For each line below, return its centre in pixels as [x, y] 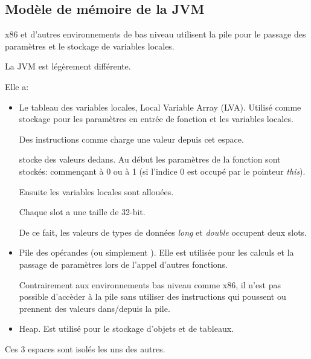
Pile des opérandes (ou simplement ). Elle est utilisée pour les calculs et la [156, 252]
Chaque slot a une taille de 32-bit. [82, 212]
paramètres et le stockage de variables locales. [90, 46]
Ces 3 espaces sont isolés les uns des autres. [85, 348]
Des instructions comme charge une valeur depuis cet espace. [131, 139]
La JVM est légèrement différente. [68, 66]
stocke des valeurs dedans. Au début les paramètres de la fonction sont [150, 159]
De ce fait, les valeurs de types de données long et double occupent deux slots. [163, 232]
